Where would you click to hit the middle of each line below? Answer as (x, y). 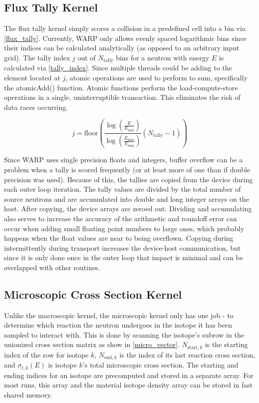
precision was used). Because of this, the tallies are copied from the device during (129, 179)
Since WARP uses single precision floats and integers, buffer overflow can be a (124, 160)
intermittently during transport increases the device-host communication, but (123, 247)
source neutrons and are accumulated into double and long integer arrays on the (127, 199)
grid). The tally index (37, 57)
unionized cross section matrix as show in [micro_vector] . (92, 344)
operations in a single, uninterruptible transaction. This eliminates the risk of (122, 97)
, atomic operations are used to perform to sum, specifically (157, 78)
